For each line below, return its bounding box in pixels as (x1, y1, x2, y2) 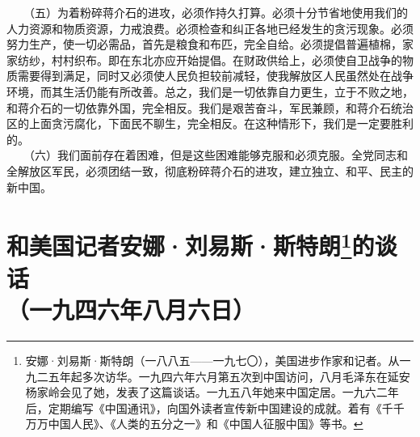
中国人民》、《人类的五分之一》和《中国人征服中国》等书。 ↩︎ (48, 415, 363, 432)
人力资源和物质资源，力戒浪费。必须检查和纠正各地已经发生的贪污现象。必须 (6, 19, 414, 36)
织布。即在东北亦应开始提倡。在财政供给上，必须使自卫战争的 (73, 51, 402, 68)
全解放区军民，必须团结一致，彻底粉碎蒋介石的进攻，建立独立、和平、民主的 (6, 162, 414, 179)
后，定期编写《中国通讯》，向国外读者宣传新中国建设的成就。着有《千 (25, 399, 393, 416)
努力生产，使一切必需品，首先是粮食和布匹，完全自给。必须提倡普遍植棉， (6, 36, 402, 53)
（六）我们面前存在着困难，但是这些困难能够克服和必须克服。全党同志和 (28, 146, 408, 163)
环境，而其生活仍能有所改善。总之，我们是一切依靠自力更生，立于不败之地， (6, 83, 414, 100)
